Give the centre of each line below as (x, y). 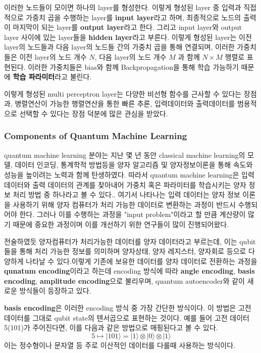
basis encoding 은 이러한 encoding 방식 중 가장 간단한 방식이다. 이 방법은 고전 (128, 308)
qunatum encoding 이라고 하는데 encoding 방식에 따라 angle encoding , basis (129, 271)
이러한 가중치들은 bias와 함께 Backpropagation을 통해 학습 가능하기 (133, 67)
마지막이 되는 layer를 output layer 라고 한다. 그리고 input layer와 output (127, 27)
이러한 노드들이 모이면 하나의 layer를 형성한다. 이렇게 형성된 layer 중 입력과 (123, 7)
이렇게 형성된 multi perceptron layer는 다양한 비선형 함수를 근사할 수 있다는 (123, 93)
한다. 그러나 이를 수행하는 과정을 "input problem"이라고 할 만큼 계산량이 (133, 214)
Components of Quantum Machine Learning (96, 136)
